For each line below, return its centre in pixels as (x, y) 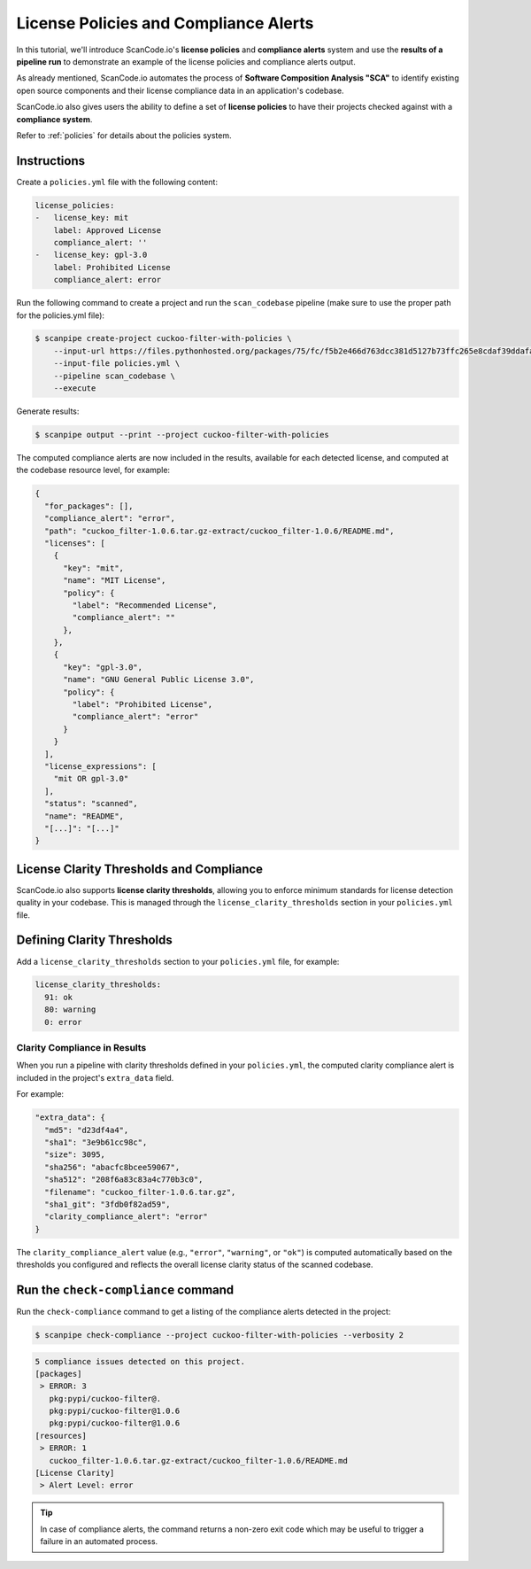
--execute (75, 388)
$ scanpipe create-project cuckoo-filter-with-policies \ (163, 338)
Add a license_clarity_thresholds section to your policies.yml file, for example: (178, 961)
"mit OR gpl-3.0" (91, 779)
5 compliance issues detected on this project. (140, 1361)
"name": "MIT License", (115, 581)
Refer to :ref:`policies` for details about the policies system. (124, 135)
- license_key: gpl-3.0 (91, 255)
